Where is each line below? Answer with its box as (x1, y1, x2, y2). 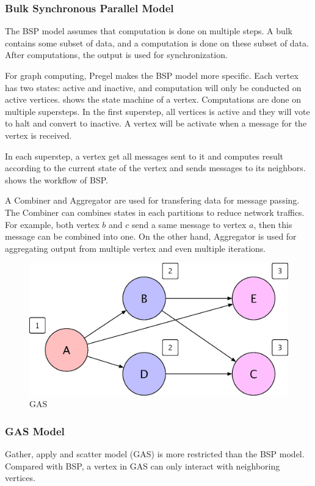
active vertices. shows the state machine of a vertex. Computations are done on (5, 93, 301, 106)
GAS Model (5, 423, 65, 438)
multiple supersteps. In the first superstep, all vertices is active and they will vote (5, 105, 310, 117)
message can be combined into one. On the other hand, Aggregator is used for (5, 230, 297, 243)
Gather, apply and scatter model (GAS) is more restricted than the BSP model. (5, 447, 305, 460)
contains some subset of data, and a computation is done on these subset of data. (5, 36, 309, 49)
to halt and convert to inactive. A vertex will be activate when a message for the (5, 117, 307, 130)
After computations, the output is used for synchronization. (5, 48, 228, 61)
